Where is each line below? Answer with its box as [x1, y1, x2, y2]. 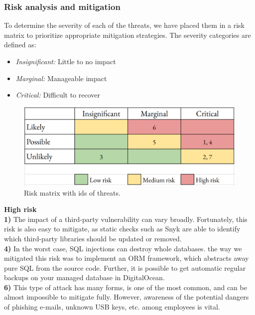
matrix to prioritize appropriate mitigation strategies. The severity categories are [4, 29, 251, 40]
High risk [4, 204, 37, 214]
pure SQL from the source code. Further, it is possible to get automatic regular [4, 262, 246, 273]
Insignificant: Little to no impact [15, 56, 116, 66]
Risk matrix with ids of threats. [24, 187, 121, 198]
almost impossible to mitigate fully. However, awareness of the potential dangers [4, 292, 249, 302]
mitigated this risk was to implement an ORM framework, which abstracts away [4, 253, 249, 263]
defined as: [4, 39, 36, 50]
